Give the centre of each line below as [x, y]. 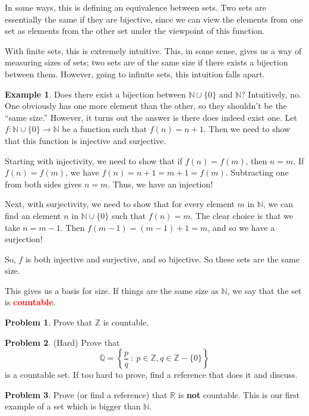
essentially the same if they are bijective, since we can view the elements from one [154, 19]
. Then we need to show [247, 129]
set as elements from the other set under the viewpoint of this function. [135, 31]
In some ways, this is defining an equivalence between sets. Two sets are [135, 7]
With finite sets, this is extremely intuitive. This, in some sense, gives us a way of [153, 50]
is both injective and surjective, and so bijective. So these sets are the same [162, 259]
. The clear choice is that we [242, 215]
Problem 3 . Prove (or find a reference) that [86, 394]
